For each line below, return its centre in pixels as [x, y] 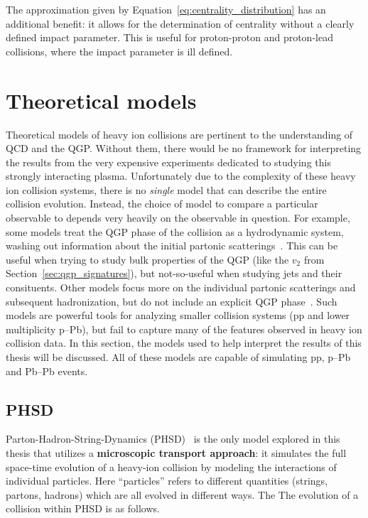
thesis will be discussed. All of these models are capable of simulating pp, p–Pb [178, 357]
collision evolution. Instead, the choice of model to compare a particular [162, 204]
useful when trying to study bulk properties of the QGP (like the [147, 259]
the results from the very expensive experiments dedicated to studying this [168, 162]
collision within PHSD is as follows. [83, 508]
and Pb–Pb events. [47, 371]
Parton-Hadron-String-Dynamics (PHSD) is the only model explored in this [173, 439]
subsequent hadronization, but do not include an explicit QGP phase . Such [172, 301]
